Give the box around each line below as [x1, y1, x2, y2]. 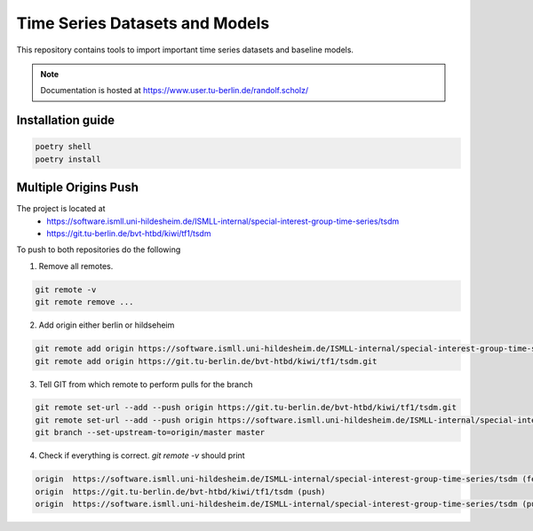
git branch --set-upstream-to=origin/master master [35, 427, 266, 438]
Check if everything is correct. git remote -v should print [38, 450, 245, 461]
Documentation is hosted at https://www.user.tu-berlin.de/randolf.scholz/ [40, 85, 309, 96]
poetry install [35, 154, 101, 164]
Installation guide [16, 113, 115, 128]
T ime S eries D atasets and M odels [16, 13, 270, 33]
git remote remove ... [35, 297, 134, 307]
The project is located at [16, 203, 106, 214]
